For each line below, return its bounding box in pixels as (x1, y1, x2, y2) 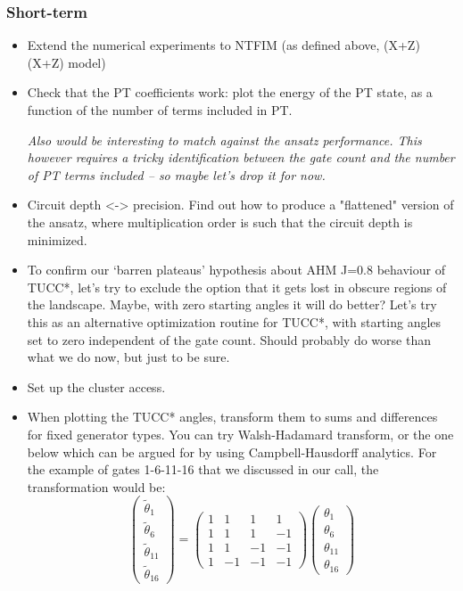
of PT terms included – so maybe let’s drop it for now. (27, 165, 326, 184)
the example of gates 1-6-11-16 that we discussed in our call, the (27, 460, 379, 479)
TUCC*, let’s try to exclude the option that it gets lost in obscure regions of (27, 277, 447, 296)
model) (68, 53, 106, 71)
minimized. (27, 230, 87, 249)
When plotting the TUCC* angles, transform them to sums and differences (27, 407, 438, 426)
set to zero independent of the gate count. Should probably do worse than (27, 330, 431, 349)
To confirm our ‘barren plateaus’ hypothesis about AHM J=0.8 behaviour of (27, 260, 445, 279)
